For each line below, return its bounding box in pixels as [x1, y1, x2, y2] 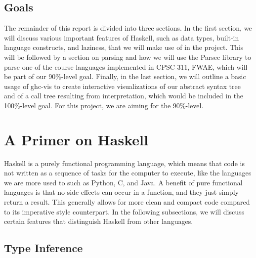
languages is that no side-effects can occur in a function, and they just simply [4, 187, 239, 197]
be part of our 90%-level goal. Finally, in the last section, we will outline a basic [4, 71, 246, 82]
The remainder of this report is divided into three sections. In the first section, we [4, 23, 252, 33]
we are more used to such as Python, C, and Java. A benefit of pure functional [4, 177, 243, 187]
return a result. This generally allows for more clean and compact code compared [4, 197, 250, 207]
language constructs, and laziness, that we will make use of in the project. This [4, 42, 244, 52]
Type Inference [4, 240, 83, 256]
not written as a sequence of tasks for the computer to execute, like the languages [4, 168, 252, 178]
